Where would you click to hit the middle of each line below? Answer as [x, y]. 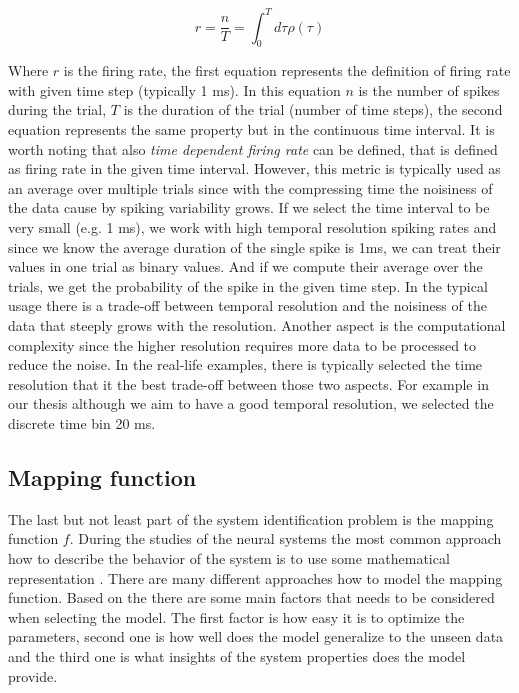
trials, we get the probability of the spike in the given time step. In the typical [248, 285]
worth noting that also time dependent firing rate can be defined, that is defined [253, 148]
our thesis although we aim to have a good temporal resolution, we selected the [251, 403]
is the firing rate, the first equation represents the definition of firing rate [287, 70]
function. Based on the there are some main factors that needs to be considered [251, 597]
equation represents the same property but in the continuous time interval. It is [251, 129]
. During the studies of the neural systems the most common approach [285, 538]
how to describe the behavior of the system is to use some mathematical [229, 557]
